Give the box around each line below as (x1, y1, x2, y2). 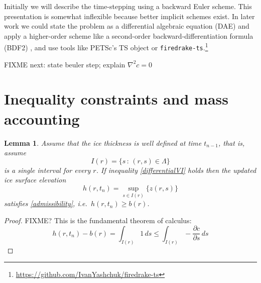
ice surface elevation (4, 174, 66, 185)
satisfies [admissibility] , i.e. (4, 198, 87, 209)
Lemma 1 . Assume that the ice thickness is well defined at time (4, 137, 202, 148)
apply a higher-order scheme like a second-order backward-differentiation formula (4, 30, 253, 41)
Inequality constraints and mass (4, 88, 228, 109)
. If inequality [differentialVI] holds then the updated (96, 164, 256, 175)
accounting (4, 108, 80, 129)
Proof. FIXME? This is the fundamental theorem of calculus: (4, 215, 192, 225)
